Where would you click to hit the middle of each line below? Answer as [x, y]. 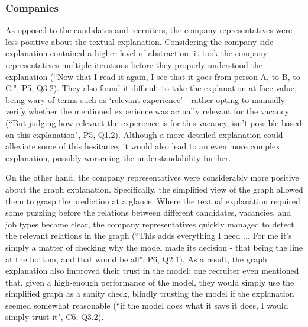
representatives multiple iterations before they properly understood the [134, 65]
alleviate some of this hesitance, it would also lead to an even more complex [143, 146]
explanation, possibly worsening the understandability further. [118, 157]
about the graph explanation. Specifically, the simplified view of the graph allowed [154, 189]
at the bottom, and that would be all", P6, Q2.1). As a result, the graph [136, 259]
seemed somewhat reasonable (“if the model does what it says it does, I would [147, 305]
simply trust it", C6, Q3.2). [55, 317]
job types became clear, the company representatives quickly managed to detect [150, 224]
